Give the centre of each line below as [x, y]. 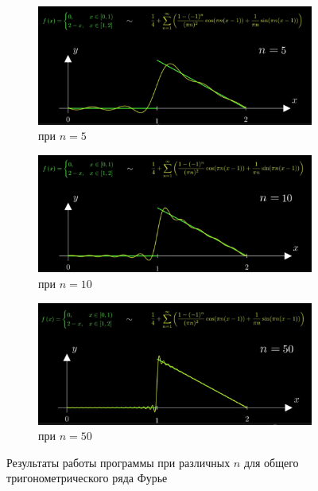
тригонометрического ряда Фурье [87, 478]
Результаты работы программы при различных [118, 462]
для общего [271, 462]
